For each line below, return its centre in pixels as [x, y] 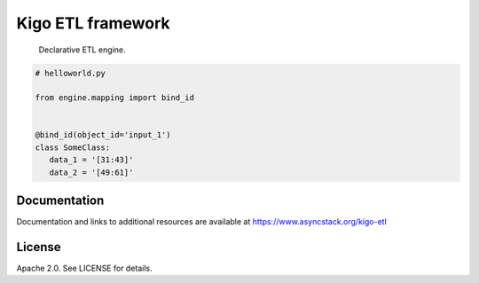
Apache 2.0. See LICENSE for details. [84, 268]
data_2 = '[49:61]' [91, 172]
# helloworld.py [71, 73]
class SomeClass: [73, 147]
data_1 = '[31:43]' [91, 160]
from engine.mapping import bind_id [115, 98]
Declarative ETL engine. [82, 50]
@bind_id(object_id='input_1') [103, 135]
